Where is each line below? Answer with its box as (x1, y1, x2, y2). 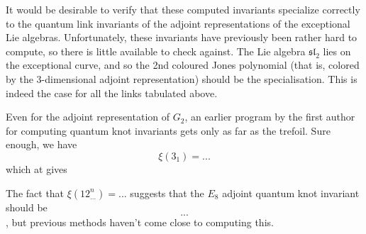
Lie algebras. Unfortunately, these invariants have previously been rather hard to (6, 30, 357, 45)
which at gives (6, 161, 67, 176)
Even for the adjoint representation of (6, 109, 170, 124)
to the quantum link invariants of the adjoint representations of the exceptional (6, 16, 350, 30)
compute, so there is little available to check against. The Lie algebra (6, 43, 306, 58)
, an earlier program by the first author (184, 109, 355, 124)
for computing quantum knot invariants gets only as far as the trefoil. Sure (6, 123, 331, 138)
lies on (323, 43, 351, 58)
